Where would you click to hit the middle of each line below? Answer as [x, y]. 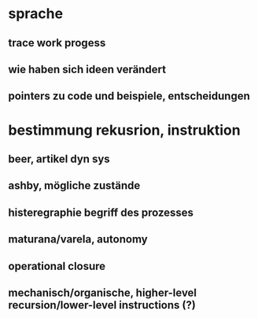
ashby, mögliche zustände [74, 186]
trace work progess [57, 43]
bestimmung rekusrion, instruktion [125, 130]
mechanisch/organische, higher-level [103, 292]
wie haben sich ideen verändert [87, 69]
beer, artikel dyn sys [59, 159]
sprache [36, 14]
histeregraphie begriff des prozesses [101, 212]
